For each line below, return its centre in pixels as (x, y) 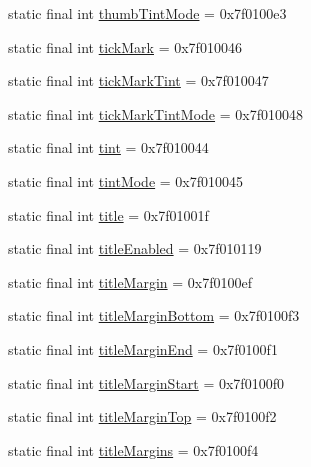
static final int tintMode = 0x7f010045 (126, 180)
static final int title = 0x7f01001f (108, 214)
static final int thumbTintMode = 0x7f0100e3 (147, 13)
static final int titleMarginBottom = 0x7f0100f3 (154, 315)
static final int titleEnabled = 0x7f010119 (135, 248)
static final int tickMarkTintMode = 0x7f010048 (155, 113)
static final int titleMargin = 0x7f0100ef (130, 281)
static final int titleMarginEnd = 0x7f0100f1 (143, 348)
